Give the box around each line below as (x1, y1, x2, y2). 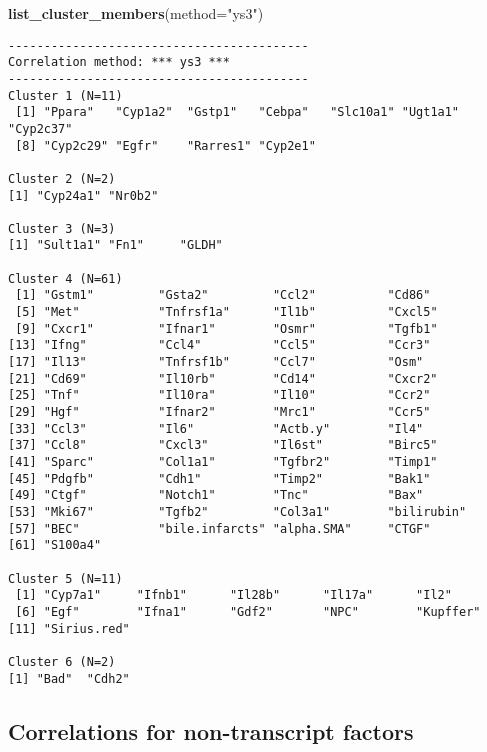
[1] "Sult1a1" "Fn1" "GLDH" (8, 238, 223, 253)
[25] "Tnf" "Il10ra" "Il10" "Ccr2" (8, 388, 431, 403)
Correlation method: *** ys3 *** (8, 55, 230, 70)
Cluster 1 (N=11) (8, 88, 123, 103)
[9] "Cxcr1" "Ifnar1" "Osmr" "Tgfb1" (15, 321, 438, 336)
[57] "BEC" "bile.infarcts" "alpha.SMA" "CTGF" (8, 521, 431, 536)
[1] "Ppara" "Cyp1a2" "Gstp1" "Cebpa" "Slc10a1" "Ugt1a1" (15, 105, 460, 120)
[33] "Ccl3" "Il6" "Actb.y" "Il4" (8, 421, 424, 436)
